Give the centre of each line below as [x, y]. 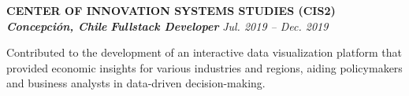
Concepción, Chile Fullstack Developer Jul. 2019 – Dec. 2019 [167, 26]
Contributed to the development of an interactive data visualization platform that [204, 52]
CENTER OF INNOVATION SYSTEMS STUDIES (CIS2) [171, 10]
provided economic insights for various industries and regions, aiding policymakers [204, 67]
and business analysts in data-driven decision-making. [136, 83]
